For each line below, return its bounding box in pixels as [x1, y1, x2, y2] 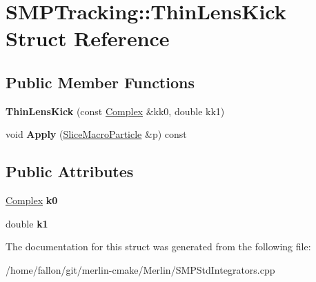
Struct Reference [6, 24, 170, 52]
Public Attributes [6, 161, 134, 182]
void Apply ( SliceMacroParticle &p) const [6, 127, 187, 141]
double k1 [6, 216, 48, 230]
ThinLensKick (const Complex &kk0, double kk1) [6, 103, 225, 118]
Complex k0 [6, 193, 58, 208]
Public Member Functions [6, 71, 195, 92]
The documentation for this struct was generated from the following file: [6, 239, 311, 254]
